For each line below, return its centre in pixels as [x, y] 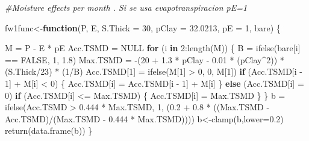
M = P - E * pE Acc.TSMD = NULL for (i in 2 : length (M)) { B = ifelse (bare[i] [153, 48]
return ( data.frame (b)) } [49, 130]
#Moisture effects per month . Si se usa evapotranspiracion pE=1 [126, 7]
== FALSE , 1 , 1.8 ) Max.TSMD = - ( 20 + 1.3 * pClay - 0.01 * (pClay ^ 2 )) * [145, 59]
